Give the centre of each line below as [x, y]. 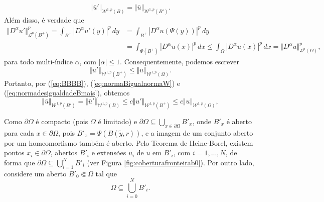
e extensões [109, 153]
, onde [202, 121]
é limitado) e [118, 121]
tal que [106, 173]
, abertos [64, 153]
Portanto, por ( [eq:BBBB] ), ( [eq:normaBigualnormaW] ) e [92, 83]
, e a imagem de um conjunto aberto [197, 132]
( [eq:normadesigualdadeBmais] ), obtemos [67, 93]
